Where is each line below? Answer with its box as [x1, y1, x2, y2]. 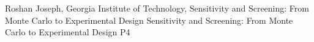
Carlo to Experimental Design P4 [5, 26, 130, 38]
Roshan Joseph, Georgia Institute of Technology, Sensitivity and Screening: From [5, 2, 309, 14]
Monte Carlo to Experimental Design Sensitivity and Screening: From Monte [5, 13, 293, 26]
